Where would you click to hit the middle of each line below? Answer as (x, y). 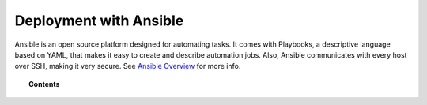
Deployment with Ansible (99, 21)
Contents (44, 84)
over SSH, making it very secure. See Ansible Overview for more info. (128, 66)
